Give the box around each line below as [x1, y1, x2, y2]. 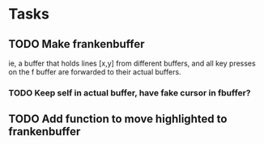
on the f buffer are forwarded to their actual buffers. [8, 67, 181, 77]
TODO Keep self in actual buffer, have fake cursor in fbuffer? [8, 87, 251, 98]
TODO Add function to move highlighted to [8, 112, 228, 126]
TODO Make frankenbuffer [8, 37, 145, 51]
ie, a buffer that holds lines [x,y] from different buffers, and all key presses [8, 58, 257, 68]
